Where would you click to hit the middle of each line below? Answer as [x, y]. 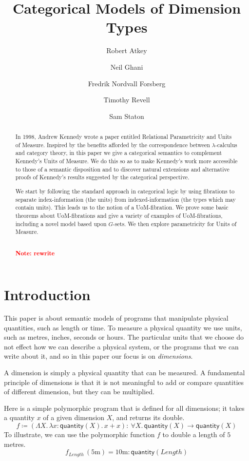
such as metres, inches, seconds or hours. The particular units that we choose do [124, 337]
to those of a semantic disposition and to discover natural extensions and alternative [122, 169]
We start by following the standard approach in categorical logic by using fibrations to [125, 191]
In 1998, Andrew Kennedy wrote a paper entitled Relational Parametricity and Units [124, 137]
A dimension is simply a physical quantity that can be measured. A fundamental [124, 372]
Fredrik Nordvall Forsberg [127, 83]
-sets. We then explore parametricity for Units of [175, 223]
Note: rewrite [35, 253]
